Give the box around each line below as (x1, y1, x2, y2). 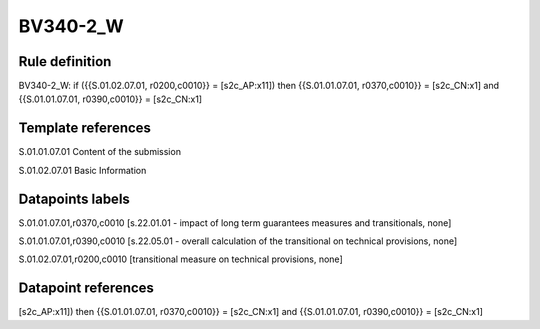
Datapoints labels (18, 190, 130, 207)
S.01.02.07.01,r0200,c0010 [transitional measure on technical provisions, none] (18, 253, 344, 265)
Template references (18, 120, 152, 137)
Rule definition (18, 53, 112, 70)
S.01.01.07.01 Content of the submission (18, 146, 182, 158)
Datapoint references (18, 280, 155, 297)
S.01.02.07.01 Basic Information (18, 164, 147, 176)
